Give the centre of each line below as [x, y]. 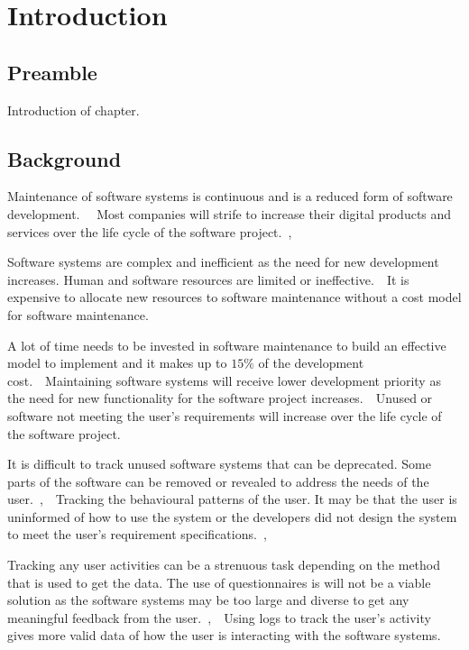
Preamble [52, 72]
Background [64, 158]
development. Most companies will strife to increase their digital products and [230, 213]
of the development [311, 363]
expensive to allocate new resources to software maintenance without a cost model [234, 297]
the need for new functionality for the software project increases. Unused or [220, 398]
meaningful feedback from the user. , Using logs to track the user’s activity [219, 617]
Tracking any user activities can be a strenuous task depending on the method [224, 565]
